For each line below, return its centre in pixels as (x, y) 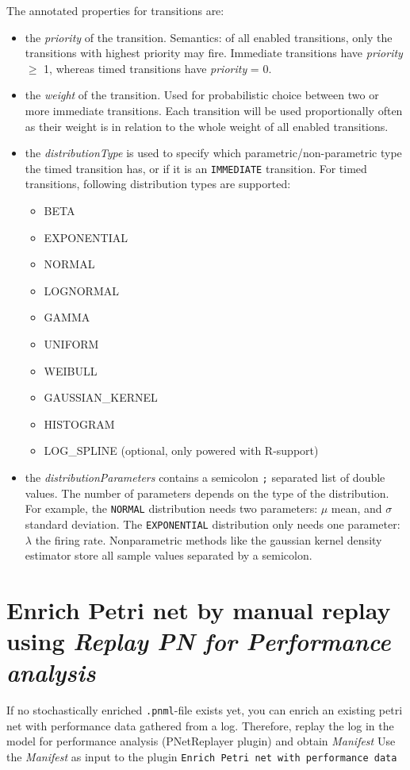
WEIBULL (71, 370)
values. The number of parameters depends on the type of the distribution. (207, 493)
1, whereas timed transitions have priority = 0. (158, 68)
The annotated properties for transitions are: (115, 10)
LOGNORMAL (82, 290)
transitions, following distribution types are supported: (158, 184)
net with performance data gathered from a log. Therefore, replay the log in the (200, 725)
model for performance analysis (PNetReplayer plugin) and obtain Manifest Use (201, 741)
